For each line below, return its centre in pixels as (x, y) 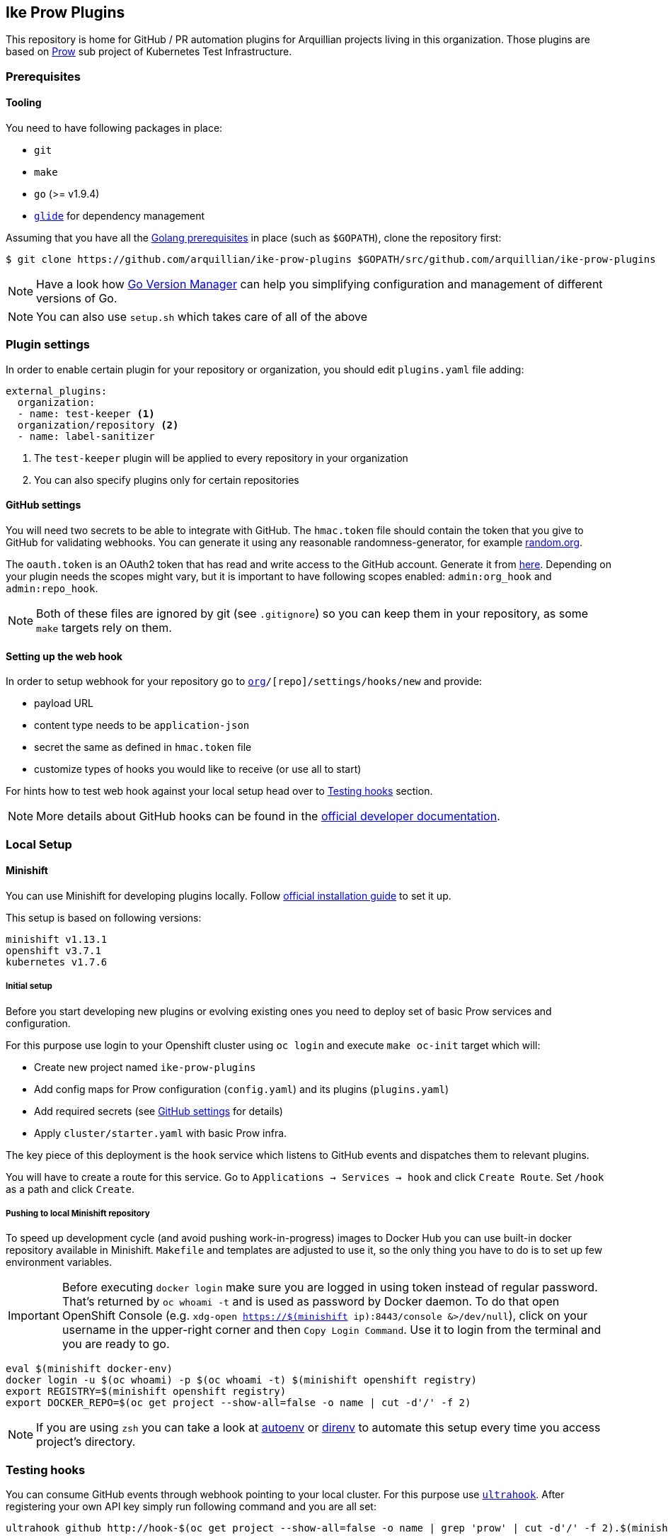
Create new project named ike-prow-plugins (145, 1067)
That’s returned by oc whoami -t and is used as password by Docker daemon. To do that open (311, 1302)
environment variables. (59, 1262)
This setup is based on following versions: (104, 917)
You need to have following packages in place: (114, 128)
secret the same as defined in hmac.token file (143, 747)
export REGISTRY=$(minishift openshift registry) (146, 1392)
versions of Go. (77, 299)
